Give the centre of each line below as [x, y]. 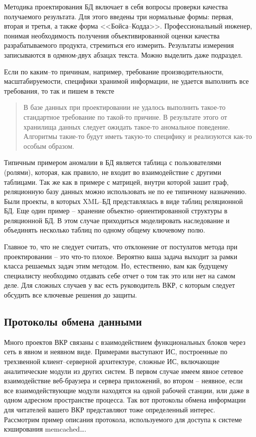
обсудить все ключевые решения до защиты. [71, 295]
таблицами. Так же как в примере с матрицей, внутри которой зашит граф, [116, 182]
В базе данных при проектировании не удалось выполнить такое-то [125, 107]
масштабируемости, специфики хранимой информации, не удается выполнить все [127, 81]
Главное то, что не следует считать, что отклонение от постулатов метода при [121, 247]
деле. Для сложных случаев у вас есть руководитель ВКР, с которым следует [120, 285]
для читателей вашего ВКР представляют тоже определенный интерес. [110, 409]
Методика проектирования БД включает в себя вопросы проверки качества [116, 6]
